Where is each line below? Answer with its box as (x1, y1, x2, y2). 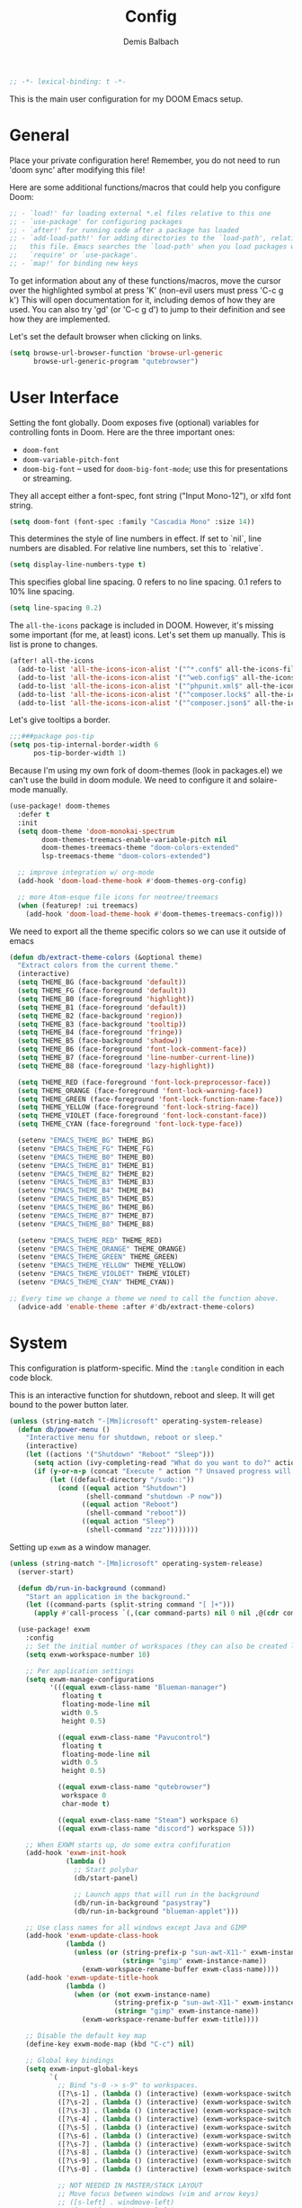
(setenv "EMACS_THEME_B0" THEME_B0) (17, 1153, 155, 1162)
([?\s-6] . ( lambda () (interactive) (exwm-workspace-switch (57, 2131, 292, 2140)
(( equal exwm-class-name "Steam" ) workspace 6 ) (57, 1815, 240, 1824)
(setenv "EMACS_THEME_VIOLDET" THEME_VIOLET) (17, 1270, 191, 1279)
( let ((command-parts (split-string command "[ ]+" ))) (25, 1600, 235, 1609)
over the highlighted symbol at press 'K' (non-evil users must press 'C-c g (9, 285, 284, 295)
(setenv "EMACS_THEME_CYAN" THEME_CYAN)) (17, 1278, 175, 1287)
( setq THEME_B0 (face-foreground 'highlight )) (17, 994, 195, 1003)
